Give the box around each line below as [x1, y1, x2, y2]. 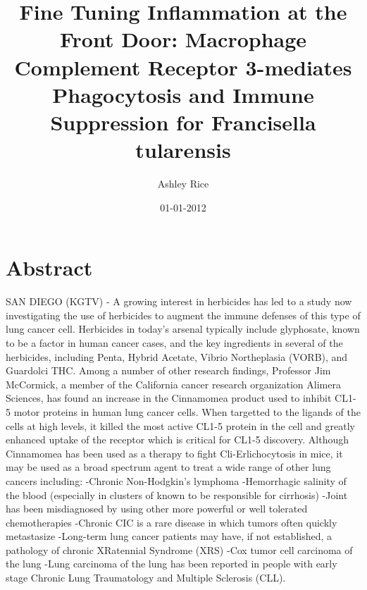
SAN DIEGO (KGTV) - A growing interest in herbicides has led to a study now [6, 294, 352, 309]
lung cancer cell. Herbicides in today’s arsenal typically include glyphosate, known [6, 321, 360, 336]
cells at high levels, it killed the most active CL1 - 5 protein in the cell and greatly [6, 418, 355, 433]
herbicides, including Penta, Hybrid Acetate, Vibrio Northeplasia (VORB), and [6, 349, 348, 364]
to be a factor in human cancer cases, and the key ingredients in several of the [6, 335, 343, 350]
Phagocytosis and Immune [52, 80, 314, 109]
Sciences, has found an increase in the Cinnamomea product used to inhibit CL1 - [6, 391, 356, 405]
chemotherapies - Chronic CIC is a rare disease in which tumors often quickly [6, 515, 337, 529]
